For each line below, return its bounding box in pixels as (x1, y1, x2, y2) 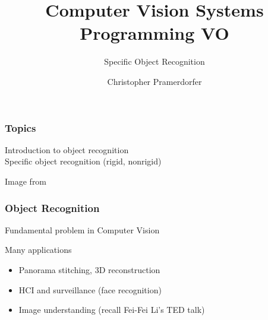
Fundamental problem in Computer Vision (5, 223, 160, 236)
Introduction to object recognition (5, 143, 129, 156)
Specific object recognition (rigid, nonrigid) (5, 155, 162, 167)
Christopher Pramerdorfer (107, 75, 202, 87)
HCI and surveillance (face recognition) (18, 283, 162, 296)
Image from (5, 175, 47, 187)
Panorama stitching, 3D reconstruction (18, 263, 160, 275)
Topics (5, 120, 36, 135)
